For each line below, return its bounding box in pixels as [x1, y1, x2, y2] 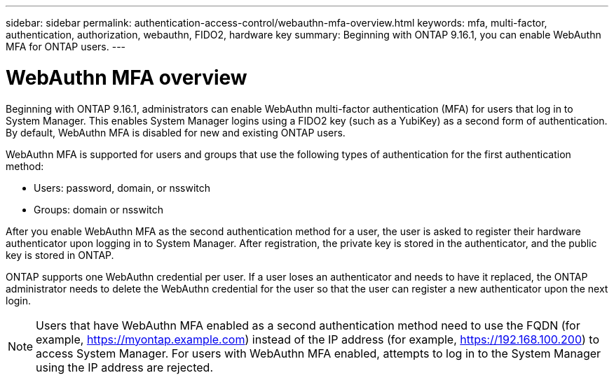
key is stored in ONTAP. [6, 248, 114, 261]
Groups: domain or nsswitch [34, 203, 164, 216]
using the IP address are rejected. [36, 360, 214, 374]
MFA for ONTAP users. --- [6, 41, 126, 52]
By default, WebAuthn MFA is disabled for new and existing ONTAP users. [6, 126, 346, 139]
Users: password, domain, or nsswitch [34, 181, 211, 194]
